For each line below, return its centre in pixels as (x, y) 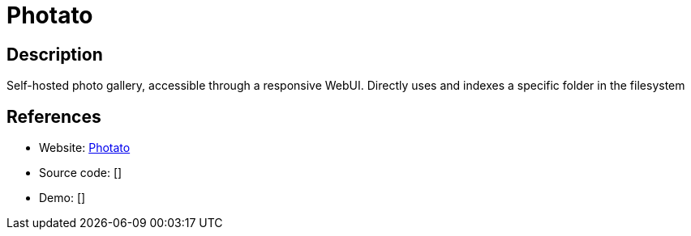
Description (55, 54)
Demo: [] (62, 198)
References (54, 116)
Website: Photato (85, 148)
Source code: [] (81, 173)
